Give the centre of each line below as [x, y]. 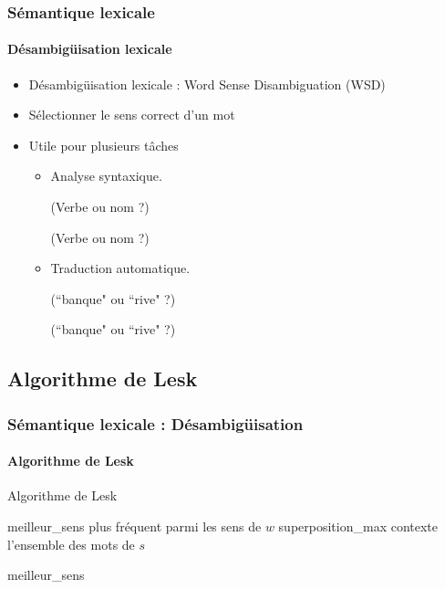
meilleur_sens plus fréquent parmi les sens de [135, 526]
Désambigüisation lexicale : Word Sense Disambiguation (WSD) [207, 84]
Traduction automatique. [120, 268]
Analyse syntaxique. [106, 176]
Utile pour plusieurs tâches [103, 145]
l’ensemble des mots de [71, 544]
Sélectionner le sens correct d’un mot [132, 115]
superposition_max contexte [358, 526]
